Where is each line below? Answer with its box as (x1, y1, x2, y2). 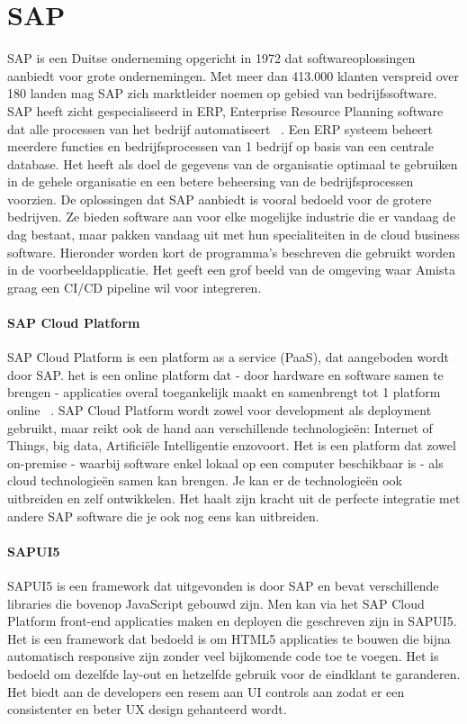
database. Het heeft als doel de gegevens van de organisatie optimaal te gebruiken (7, 154, 458, 173)
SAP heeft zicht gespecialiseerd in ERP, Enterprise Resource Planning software (7, 101, 444, 120)
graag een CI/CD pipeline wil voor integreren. (7, 277, 262, 296)
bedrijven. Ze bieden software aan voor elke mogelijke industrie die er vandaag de (7, 207, 456, 226)
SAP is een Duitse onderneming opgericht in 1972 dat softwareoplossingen (7, 49, 416, 68)
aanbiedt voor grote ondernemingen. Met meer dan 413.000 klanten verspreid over (7, 66, 460, 85)
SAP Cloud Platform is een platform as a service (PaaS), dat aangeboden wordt (7, 348, 449, 367)
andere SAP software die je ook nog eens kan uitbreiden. (7, 506, 319, 525)
